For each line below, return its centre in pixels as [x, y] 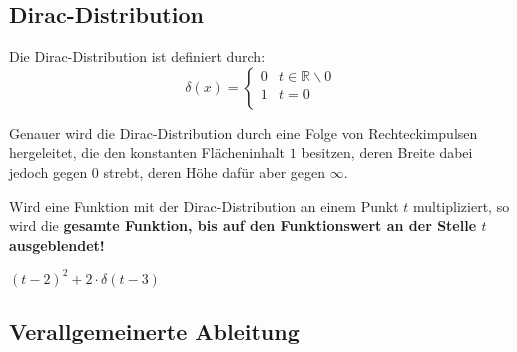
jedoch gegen [48, 171]
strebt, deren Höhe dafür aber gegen [214, 171]
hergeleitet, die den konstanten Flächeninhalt [147, 152]
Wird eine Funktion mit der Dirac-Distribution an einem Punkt [204, 205]
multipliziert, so [461, 205]
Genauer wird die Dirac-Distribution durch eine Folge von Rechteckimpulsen [243, 132]
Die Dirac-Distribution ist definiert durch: [137, 56]
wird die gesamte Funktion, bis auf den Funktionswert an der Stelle [243, 225]
